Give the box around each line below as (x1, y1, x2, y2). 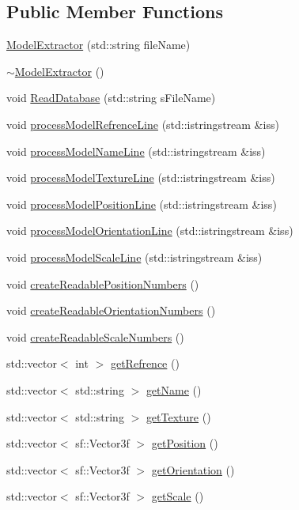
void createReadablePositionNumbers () (6, 275, 199, 292)
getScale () (151, 488, 204, 504)
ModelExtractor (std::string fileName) (6, 36, 191, 53)
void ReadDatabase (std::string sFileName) (6, 89, 216, 106)
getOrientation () (151, 461, 235, 478)
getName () (146, 381, 202, 398)
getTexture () (146, 408, 211, 425)
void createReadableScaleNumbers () (6, 328, 184, 345)
